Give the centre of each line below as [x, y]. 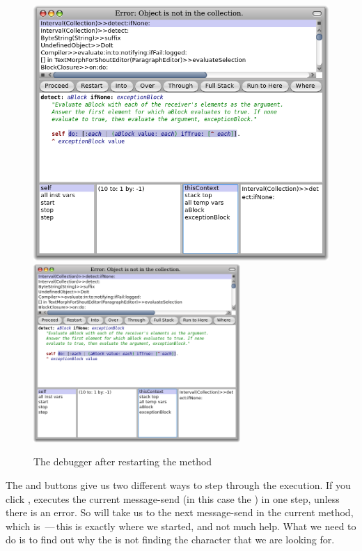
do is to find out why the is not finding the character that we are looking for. [170, 540]
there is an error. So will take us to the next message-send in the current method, [180, 512]
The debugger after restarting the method [123, 461]
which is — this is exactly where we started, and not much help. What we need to [181, 526]
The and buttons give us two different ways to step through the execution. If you [178, 485]
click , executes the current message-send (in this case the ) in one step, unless [173, 498]
